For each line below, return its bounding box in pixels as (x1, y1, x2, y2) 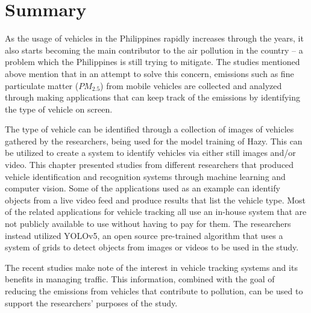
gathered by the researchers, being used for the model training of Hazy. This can (5, 134, 303, 147)
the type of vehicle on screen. (5, 102, 113, 115)
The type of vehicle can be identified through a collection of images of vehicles (5, 123, 294, 135)
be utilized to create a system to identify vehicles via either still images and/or (5, 146, 296, 159)
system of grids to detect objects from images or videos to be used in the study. (5, 241, 299, 253)
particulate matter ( (5, 79, 79, 91)
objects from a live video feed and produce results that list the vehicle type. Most (5, 193, 306, 206)
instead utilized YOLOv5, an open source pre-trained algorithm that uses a (5, 229, 283, 241)
